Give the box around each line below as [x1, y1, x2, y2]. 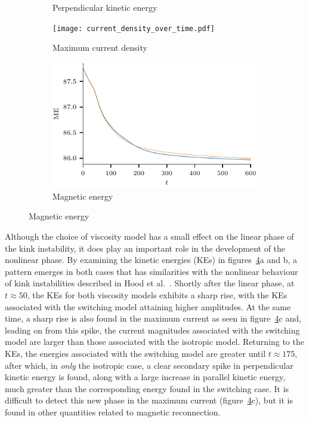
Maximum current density [52, 41, 147, 54]
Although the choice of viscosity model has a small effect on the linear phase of [5, 230, 294, 243]
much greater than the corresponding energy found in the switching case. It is [5, 382, 289, 395]
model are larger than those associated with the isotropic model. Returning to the [5, 335, 304, 348]
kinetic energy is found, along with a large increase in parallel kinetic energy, [5, 371, 286, 383]
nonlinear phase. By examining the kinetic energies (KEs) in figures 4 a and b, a [5, 253, 298, 266]
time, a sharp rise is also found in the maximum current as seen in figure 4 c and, [5, 312, 301, 325]
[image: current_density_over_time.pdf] [52, 24, 215, 33]
